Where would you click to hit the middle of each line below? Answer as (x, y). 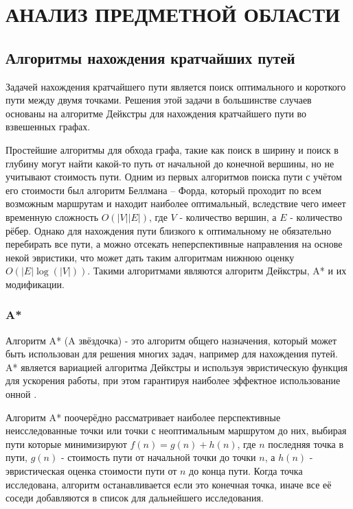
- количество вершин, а (228, 216)
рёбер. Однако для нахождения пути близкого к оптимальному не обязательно (169, 230)
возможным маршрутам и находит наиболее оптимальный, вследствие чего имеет (176, 203)
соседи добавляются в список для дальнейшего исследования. (135, 498)
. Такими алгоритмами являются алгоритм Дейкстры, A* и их (217, 271)
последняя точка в (306, 443)
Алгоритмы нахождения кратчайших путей (150, 57)
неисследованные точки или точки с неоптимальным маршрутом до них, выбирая (176, 430)
